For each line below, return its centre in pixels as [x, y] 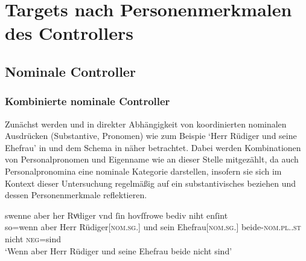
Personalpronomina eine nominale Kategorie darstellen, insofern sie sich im [143, 171]
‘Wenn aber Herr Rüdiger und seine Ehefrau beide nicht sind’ [119, 250]
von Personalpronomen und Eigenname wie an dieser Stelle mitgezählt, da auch [152, 159]
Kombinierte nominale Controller [88, 101]
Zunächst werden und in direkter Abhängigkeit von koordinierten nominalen [146, 124]
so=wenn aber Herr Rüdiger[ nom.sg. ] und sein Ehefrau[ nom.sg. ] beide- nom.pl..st [153, 227]
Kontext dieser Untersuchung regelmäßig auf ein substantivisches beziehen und [151, 183]
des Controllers [69, 33]
